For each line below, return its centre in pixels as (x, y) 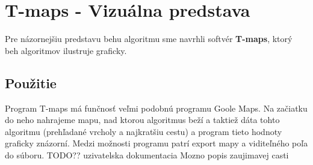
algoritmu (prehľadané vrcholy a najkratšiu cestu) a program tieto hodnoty (144, 131)
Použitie (31, 82)
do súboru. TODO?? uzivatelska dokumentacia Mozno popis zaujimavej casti (147, 154)
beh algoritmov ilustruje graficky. (66, 50)
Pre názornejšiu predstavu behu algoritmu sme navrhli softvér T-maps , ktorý (149, 39)
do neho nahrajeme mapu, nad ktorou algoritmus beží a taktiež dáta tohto (142, 120)
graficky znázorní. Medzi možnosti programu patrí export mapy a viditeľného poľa (156, 143)
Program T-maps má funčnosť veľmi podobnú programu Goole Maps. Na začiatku (156, 108)
